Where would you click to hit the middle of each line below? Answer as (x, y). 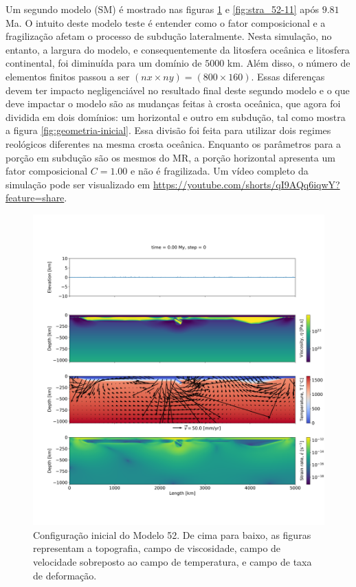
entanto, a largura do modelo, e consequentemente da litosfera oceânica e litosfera (178, 49)
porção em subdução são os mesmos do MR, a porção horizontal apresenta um (170, 157)
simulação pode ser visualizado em (78, 184)
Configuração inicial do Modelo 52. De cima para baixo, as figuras (172, 534)
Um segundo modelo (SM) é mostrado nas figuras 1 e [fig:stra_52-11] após (162, 9)
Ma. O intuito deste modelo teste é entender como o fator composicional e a (166, 22)
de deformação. (65, 575)
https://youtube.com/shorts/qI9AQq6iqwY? (246, 184)
